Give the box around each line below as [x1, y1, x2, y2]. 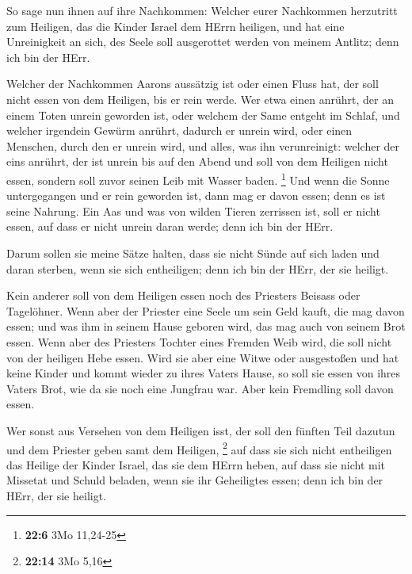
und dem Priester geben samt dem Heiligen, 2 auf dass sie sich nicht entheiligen [6, 438, 392, 457]
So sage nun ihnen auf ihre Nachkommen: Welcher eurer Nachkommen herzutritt [6, 2, 398, 18]
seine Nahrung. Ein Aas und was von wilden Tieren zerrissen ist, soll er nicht [6, 202, 380, 219]
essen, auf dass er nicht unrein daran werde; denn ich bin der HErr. [6, 218, 334, 235]
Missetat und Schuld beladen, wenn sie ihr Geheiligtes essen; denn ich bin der [6, 472, 383, 488]
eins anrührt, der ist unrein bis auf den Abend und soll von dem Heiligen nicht [6, 153, 388, 170]
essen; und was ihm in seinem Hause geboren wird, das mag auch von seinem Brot [6, 318, 406, 335]
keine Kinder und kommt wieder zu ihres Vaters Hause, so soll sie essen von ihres [6, 365, 401, 381]
